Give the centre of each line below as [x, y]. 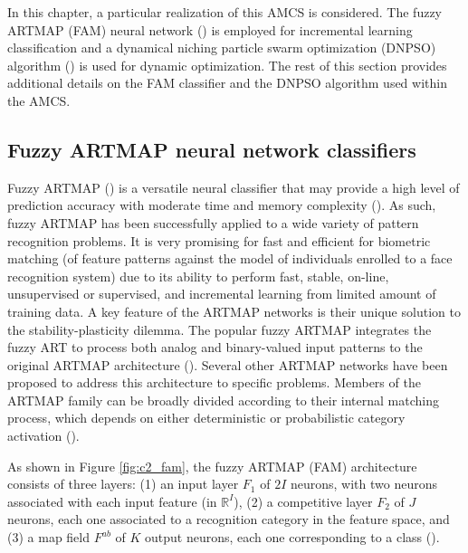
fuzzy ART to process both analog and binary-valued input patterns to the [215, 347]
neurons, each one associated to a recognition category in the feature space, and [229, 519]
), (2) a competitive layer [303, 501]
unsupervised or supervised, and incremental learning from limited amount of [222, 294]
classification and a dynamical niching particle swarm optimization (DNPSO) [222, 48]
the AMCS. [39, 100]
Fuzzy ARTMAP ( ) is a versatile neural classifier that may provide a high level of [234, 187]
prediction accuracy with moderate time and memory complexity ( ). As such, [222, 205]
